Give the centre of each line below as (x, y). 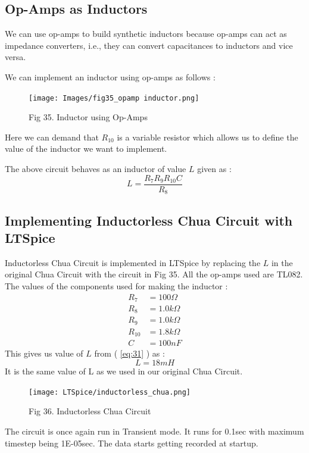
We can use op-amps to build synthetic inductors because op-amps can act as (146, 34)
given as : (214, 169)
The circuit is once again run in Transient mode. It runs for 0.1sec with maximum (154, 431)
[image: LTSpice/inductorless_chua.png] (110, 392)
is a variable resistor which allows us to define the (207, 137)
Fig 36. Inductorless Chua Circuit (90, 411)
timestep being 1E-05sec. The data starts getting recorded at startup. (132, 443)
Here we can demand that (52, 137)
